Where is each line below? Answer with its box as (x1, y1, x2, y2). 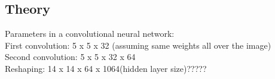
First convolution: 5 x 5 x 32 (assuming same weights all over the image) (5, 39, 271, 51)
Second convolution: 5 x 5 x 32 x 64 (5, 50, 136, 63)
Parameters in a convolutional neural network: (5, 27, 175, 40)
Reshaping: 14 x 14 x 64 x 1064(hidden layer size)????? (5, 62, 207, 74)
